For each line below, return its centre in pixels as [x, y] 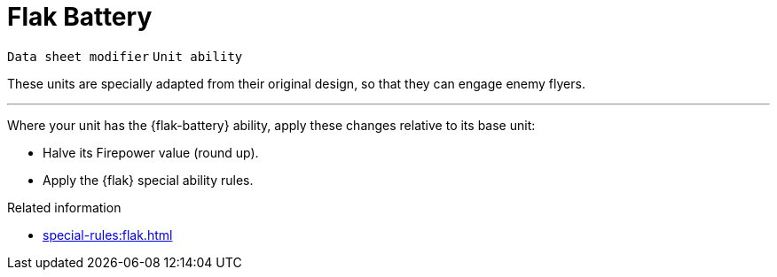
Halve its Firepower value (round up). [151, 152]
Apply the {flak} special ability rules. [148, 180]
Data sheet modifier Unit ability [125, 56]
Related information [64, 207]
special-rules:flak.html [108, 235]
